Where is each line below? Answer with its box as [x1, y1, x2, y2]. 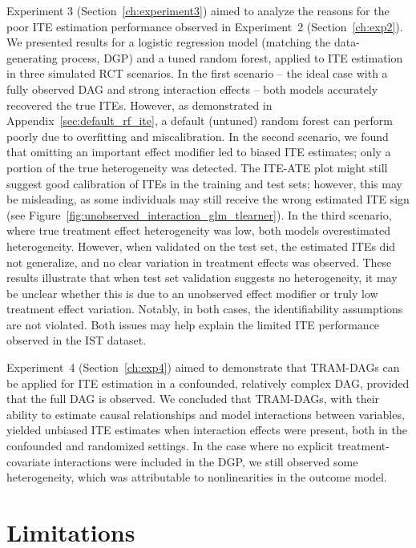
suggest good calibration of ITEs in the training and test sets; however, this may [6, 175, 402, 191]
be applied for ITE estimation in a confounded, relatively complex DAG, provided [6, 374, 410, 391]
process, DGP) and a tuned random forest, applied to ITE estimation [61, 49, 403, 66]
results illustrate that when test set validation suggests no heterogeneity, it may [6, 269, 398, 286]
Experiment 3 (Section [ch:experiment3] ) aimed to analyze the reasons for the [6, 2, 390, 18]
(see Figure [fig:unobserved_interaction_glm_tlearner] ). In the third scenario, [6, 206, 392, 223]
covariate [6, 453, 50, 469]
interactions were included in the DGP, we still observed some [54, 453, 358, 469]
